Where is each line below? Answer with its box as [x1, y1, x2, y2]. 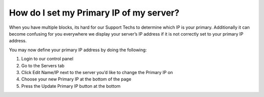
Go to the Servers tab [21, 62, 65, 68]
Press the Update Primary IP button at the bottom [21, 83, 121, 89]
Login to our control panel [21, 56, 73, 62]
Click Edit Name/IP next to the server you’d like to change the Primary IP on [21, 69, 173, 75]
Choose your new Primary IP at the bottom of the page [21, 76, 132, 82]
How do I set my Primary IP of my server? [9, 7, 179, 18]
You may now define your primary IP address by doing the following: [9, 47, 147, 53]
